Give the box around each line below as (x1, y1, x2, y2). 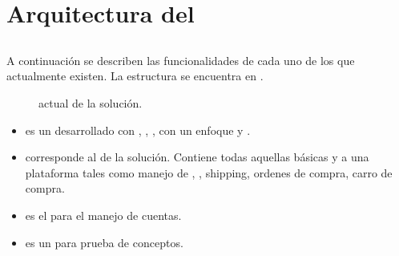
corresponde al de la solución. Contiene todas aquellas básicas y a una (25, 148, 369, 165)
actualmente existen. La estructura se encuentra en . (6, 67, 264, 84)
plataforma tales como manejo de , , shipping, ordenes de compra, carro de (25, 164, 393, 181)
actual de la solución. (38, 94, 143, 111)
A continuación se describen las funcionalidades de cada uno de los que (6, 51, 355, 68)
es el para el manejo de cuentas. (25, 206, 182, 223)
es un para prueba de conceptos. (25, 234, 183, 250)
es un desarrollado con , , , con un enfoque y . (25, 121, 251, 138)
